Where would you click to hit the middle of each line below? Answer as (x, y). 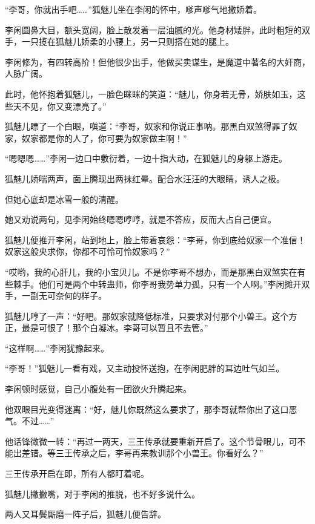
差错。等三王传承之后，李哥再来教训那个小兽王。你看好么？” (142, 453)
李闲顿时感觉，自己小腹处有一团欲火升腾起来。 (98, 389)
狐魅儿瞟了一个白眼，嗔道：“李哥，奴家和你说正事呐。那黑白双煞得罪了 (147, 126)
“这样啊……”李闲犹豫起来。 (57, 348)
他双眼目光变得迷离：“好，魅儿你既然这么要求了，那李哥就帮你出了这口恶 (151, 409)
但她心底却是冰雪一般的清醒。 (64, 199)
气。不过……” (30, 421)
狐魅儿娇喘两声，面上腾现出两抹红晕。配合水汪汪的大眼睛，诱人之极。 (145, 178)
